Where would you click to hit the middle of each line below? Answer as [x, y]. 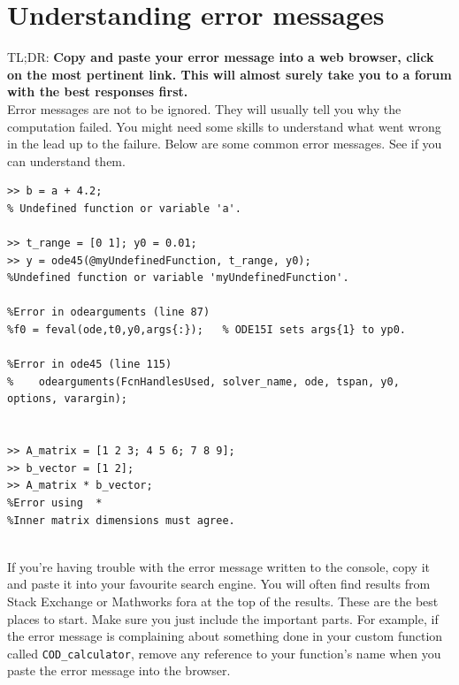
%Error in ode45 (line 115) [90, 365]
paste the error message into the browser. [119, 670]
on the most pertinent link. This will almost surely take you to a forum [229, 74]
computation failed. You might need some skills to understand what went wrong [224, 126]
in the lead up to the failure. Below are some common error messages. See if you [225, 144]
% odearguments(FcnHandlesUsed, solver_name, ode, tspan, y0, [203, 381]
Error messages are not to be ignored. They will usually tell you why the [204, 108]
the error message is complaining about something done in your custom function [225, 636]
